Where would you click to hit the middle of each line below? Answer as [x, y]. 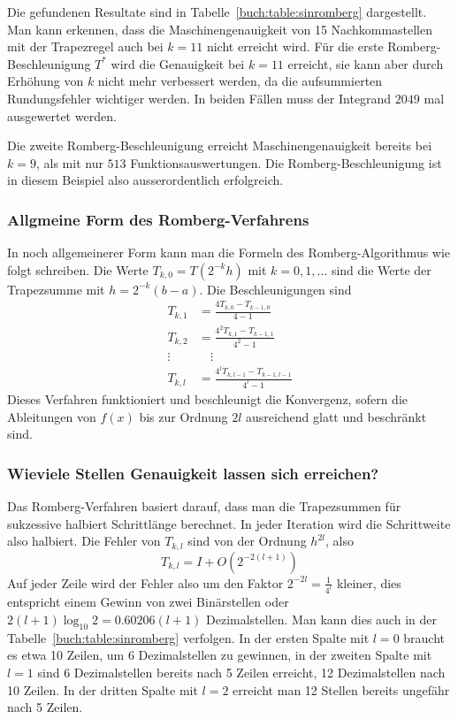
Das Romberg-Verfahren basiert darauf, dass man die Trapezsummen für [204, 505]
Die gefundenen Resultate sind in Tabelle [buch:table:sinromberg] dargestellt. [217, 11]
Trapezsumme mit [56, 289]
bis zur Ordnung [183, 416]
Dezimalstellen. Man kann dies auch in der [321, 620]
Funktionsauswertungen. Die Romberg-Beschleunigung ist [286, 162]
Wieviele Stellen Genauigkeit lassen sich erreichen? [193, 473]
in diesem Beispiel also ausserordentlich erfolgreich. [145, 180]
